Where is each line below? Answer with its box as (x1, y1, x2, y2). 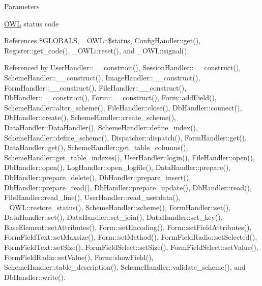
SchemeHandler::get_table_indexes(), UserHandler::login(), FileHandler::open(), (4, 152, 255, 162)
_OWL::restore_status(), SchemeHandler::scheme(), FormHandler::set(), (4, 202, 231, 212)
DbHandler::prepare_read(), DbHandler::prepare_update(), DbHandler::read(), (4, 182, 252, 192)
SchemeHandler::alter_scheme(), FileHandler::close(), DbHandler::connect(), (4, 102, 242, 112)
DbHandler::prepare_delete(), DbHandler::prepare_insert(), (4, 171, 191, 182)
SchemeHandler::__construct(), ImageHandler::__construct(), (4, 72, 200, 82)
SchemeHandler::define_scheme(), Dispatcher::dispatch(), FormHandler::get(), (4, 132, 247, 142)
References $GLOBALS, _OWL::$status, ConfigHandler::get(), (4, 35, 201, 46)
